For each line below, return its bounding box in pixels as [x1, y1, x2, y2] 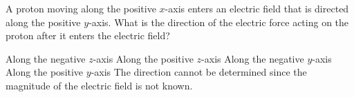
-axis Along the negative [201, 51, 304, 65]
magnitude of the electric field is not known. [6, 78, 193, 92]
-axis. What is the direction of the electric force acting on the [88, 14, 349, 29]
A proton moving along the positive [6, 1, 156, 15]
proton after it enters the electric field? [6, 28, 170, 43]
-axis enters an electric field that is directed [165, 1, 349, 15]
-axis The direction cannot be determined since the [91, 65, 307, 79]
